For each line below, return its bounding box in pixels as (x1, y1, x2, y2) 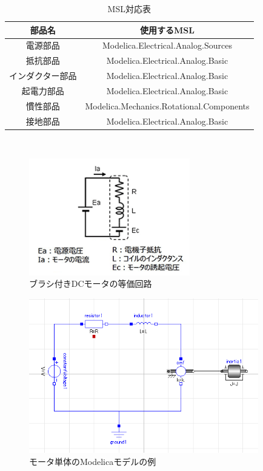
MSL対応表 (107, 2, 151, 15)
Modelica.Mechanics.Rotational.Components (85, 99, 250, 112)
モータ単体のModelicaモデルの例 (29, 455, 156, 467)
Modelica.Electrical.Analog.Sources (102, 39, 232, 52)
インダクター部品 (9, 69, 77, 82)
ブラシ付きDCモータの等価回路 (29, 277, 152, 290)
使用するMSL (140, 23, 195, 36)
